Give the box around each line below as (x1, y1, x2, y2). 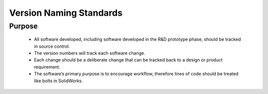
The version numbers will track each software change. (34, 50, 146, 56)
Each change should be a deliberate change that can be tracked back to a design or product (34, 57, 223, 63)
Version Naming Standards (9, 7, 123, 18)
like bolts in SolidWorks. (34, 78, 83, 84)
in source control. (34, 43, 70, 49)
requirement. (34, 64, 61, 70)
